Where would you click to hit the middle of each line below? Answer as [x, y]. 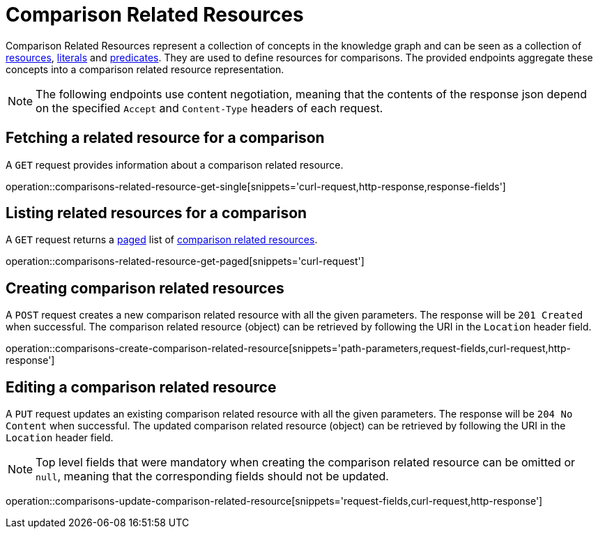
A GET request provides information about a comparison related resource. [175, 165]
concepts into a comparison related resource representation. [145, 69]
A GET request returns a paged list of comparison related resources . [162, 240]
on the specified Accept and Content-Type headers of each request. [209, 108]
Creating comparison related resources [145, 288]
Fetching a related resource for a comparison [165, 138]
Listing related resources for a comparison [156, 213]
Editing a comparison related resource [141, 387]
